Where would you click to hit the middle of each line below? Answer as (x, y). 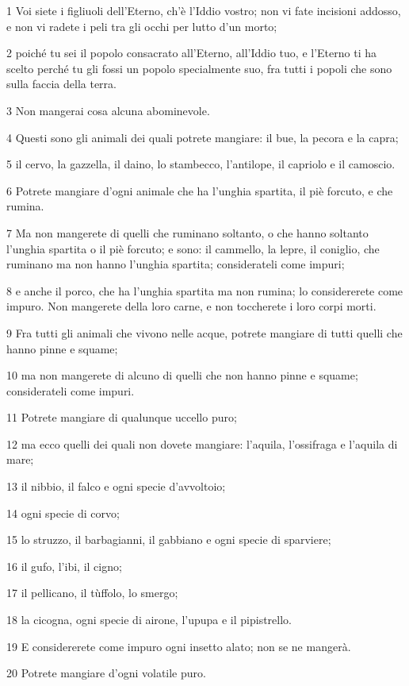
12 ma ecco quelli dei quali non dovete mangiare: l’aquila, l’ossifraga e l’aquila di (202, 443)
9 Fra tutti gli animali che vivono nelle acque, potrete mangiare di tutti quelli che (204, 332)
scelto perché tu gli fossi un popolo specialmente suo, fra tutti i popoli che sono (199, 68)
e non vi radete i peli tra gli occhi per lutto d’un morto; (142, 26)
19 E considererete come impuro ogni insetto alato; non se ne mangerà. (179, 646)
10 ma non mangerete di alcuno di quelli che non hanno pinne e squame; (182, 375)
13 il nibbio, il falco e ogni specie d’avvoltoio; (116, 486)
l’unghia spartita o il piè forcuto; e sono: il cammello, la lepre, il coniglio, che (193, 248)
